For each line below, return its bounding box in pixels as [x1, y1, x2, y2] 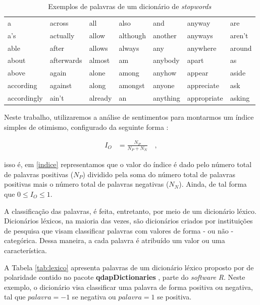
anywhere [187, 42, 217, 53]
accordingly [8, 92, 43, 103]
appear [187, 67, 209, 78]
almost [89, 55, 110, 65]
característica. [4, 245, 47, 255]
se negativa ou [72, 291, 116, 302]
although [119, 30, 146, 40]
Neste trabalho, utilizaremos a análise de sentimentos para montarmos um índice [4, 112, 254, 122]
